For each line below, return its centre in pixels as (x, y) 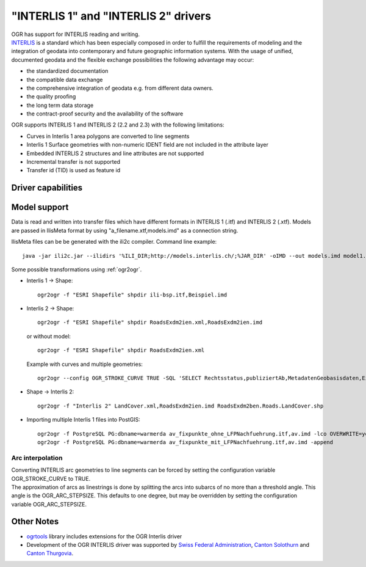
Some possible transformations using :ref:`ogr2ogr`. (77, 269)
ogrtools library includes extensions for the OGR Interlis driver (104, 536)
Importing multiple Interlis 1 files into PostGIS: (83, 420)
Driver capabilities (47, 188)
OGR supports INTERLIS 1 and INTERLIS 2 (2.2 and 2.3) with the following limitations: (118, 125)
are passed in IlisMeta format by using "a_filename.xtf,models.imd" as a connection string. (125, 230)
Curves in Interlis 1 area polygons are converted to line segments (108, 136)
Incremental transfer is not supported (74, 162)
